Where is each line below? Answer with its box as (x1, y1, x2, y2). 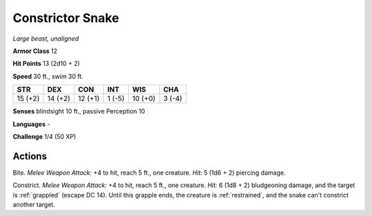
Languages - (12, 120, 50, 128)
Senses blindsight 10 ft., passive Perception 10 (12, 107, 145, 116)
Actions (12, 150, 48, 162)
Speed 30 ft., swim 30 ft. (12, 72, 84, 80)
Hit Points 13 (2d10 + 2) (12, 59, 81, 68)
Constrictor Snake (12, 10, 120, 25)
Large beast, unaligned (12, 34, 79, 43)
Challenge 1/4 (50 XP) (12, 132, 76, 140)
